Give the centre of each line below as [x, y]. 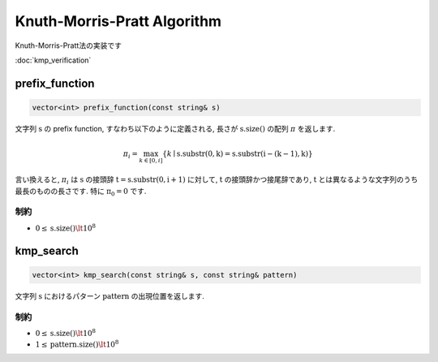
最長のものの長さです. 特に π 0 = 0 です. [81, 192]
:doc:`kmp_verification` [53, 60]
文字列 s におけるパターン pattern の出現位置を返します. [109, 295]
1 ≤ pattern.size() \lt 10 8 [77, 343]
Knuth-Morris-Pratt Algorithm [118, 21]
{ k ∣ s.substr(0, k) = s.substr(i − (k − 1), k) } [238, 154]
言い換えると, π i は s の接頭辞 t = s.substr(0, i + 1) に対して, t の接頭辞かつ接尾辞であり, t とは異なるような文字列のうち [217, 180]
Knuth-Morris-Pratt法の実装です [68, 45]
